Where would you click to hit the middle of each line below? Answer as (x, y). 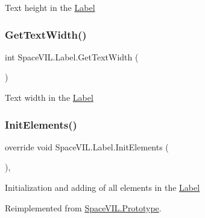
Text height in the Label (50, 7)
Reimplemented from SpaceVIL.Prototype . (83, 207)
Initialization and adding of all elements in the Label (102, 187)
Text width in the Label (49, 97)
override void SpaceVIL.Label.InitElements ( (87, 146)
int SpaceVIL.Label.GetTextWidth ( (72, 56)
